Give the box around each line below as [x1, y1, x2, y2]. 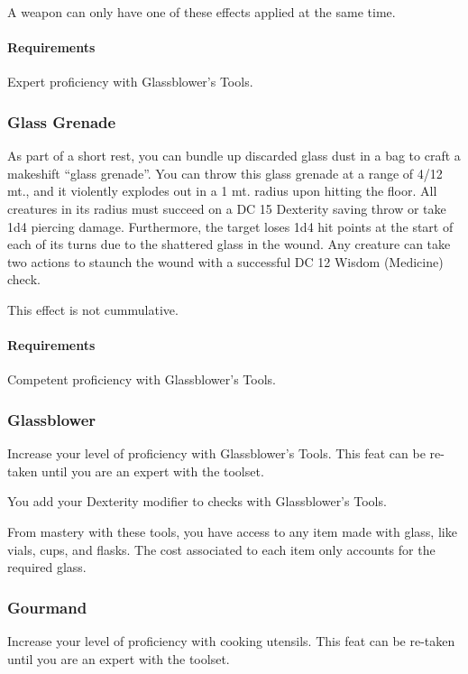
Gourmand [7, 596, 87, 618]
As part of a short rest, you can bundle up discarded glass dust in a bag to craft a [7, 146, 461, 165]
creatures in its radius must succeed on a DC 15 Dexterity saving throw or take [7, 199, 446, 217]
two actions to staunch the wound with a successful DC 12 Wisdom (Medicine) [7, 252, 444, 271]
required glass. [7, 558, 87, 577]
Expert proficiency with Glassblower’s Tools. [7, 72, 253, 91]
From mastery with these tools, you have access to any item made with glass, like [7, 522, 457, 540]
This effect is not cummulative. [7, 300, 179, 319]
